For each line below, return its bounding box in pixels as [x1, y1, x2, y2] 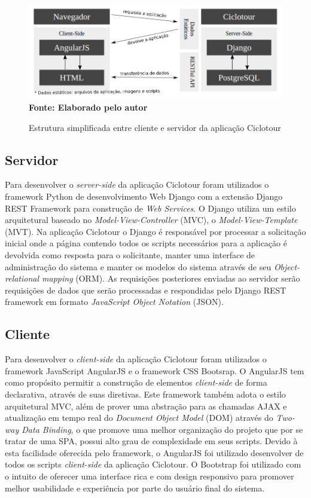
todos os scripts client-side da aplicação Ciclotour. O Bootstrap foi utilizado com [5, 458, 301, 470]
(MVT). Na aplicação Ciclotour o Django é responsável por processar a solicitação [5, 225, 306, 237]
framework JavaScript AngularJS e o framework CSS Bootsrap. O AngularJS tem [5, 364, 304, 377]
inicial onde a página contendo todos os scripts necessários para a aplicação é [5, 237, 287, 249]
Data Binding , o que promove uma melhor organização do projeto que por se [22, 423, 303, 435]
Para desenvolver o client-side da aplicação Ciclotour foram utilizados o [5, 353, 267, 365]
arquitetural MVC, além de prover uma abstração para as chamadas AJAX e [5, 399, 287, 412]
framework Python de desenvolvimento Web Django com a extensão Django [5, 190, 283, 202]
